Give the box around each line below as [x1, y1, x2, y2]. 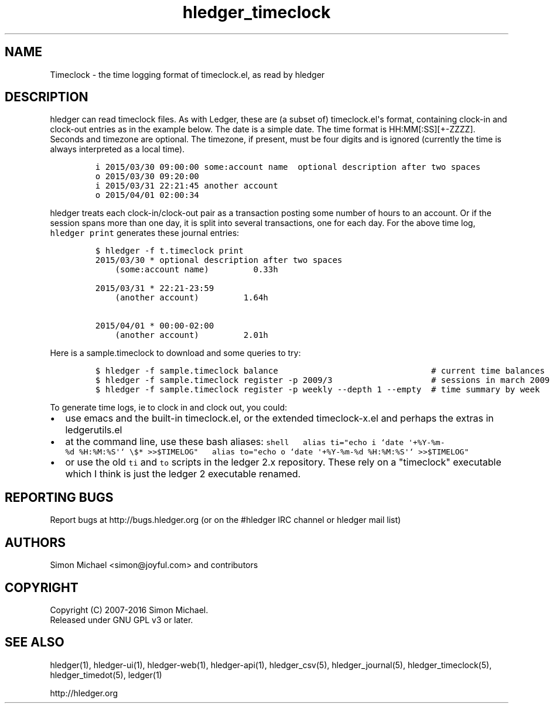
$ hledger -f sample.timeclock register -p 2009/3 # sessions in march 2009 [95, 375, 550, 385]
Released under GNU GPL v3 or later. [50, 614, 193, 625]
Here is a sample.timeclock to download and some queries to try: [50, 348, 301, 358]
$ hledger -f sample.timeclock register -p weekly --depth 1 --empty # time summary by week [95, 385, 540, 395]
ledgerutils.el [65, 424, 122, 436]
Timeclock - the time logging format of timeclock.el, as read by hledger [50, 69, 325, 80]
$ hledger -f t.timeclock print [95, 246, 244, 256]
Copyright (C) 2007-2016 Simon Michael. [50, 604, 209, 615]
